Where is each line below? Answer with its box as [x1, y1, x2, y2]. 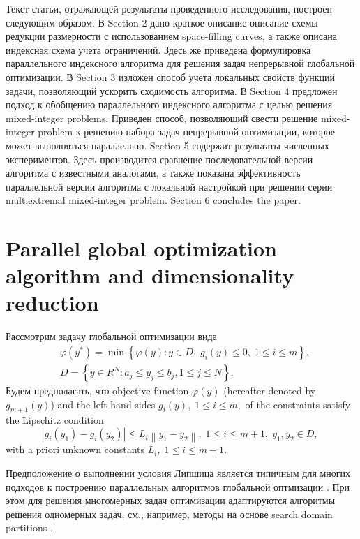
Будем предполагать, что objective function [6, 383, 189, 398]
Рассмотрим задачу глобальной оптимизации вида [6, 329, 217, 344]
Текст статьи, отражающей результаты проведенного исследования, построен [6, 1, 332, 15]
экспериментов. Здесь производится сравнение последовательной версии [6, 152, 313, 166]
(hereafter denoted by [223, 383, 316, 398]
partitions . [6, 520, 53, 535]
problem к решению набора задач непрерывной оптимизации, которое [38, 124, 336, 139]
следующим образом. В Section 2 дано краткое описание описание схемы [6, 15, 318, 29]
